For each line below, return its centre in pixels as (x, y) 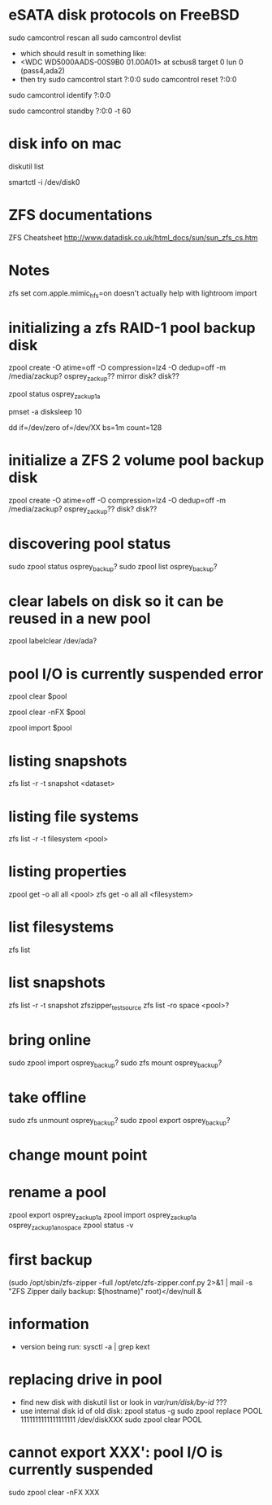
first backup (50, 1260)
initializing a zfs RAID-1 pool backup (132, 328)
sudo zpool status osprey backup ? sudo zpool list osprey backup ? (113, 567)
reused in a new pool (80, 619)
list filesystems (61, 927)
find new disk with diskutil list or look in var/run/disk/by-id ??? (123, 1402)
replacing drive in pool (85, 1380)
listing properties (68, 872)
